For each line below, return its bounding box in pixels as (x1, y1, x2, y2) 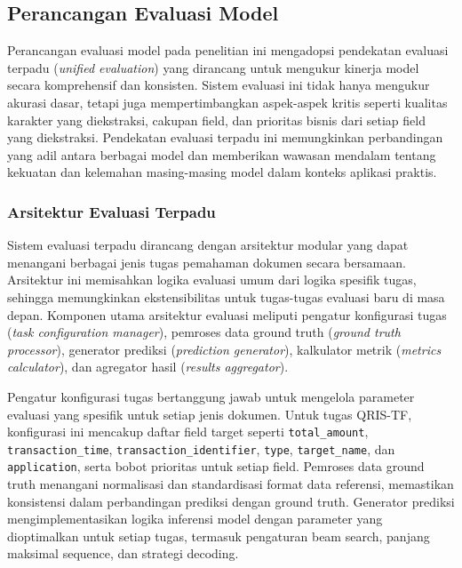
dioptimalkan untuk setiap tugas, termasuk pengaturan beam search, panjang (7, 526, 430, 545)
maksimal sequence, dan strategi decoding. (7, 544, 239, 563)
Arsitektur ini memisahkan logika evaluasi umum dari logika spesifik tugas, (7, 270, 417, 289)
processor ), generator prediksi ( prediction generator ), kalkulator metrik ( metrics (7, 340, 442, 358)
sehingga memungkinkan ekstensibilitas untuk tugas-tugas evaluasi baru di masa (7, 287, 445, 306)
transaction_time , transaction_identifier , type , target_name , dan (7, 439, 395, 458)
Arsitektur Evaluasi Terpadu (7, 200, 216, 222)
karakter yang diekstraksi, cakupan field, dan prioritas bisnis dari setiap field (7, 110, 426, 129)
